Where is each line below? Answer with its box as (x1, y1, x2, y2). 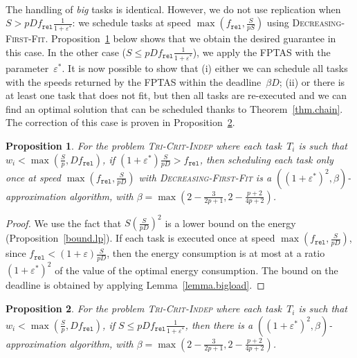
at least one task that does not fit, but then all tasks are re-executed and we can (6, 88, 347, 102)
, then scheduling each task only (199, 152, 333, 166)
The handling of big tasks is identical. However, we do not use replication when (6, 1, 341, 16)
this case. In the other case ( (6, 44, 127, 59)
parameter (6, 61, 49, 75)
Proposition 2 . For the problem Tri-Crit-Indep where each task (6, 301, 282, 316)
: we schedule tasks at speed (72, 15, 191, 30)
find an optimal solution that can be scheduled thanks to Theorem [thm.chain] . (6, 101, 343, 116)
